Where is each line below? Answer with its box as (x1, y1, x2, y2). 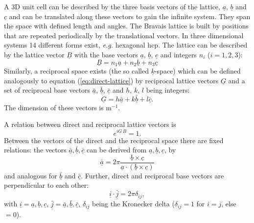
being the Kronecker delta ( (92, 198, 175, 209)
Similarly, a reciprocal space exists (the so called (4, 66, 149, 76)
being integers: (146, 85, 190, 95)
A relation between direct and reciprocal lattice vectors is (4, 119, 176, 129)
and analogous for (4, 170, 57, 180)
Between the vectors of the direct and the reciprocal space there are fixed (4, 135, 224, 145)
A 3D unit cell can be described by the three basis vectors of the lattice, (4, 1, 220, 11)
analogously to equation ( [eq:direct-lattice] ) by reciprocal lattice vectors (4, 75, 219, 85)
